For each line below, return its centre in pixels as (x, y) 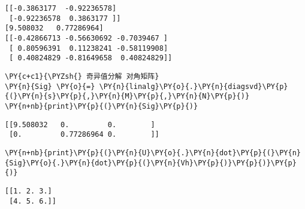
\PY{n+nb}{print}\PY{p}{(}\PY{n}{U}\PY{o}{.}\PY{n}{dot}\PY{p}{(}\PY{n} (153, 153)
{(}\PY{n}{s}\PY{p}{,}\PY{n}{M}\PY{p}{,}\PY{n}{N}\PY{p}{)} (127, 96)
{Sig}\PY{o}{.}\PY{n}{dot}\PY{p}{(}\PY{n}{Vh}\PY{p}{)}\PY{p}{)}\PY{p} (151, 163)
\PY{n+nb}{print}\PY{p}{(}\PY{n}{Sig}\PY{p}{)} (102, 106)
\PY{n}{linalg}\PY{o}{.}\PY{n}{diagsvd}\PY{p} (194, 86)
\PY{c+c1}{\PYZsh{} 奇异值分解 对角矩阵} (82, 76)
